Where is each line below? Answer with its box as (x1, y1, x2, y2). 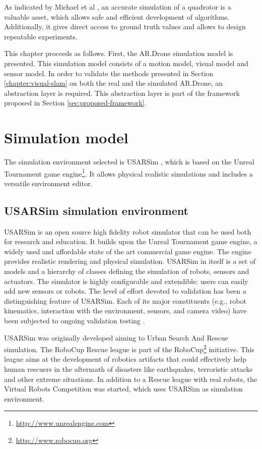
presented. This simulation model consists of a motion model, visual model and (4, 58, 248, 68)
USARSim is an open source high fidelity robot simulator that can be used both (4, 226, 251, 237)
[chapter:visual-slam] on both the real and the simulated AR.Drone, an (4, 78, 223, 88)
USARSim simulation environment (4, 202, 188, 218)
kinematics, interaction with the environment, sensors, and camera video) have (4, 305, 247, 316)
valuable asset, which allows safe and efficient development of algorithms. (4, 11, 230, 22)
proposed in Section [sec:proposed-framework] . (4, 97, 147, 108)
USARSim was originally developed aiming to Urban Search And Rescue (4, 332, 228, 343)
